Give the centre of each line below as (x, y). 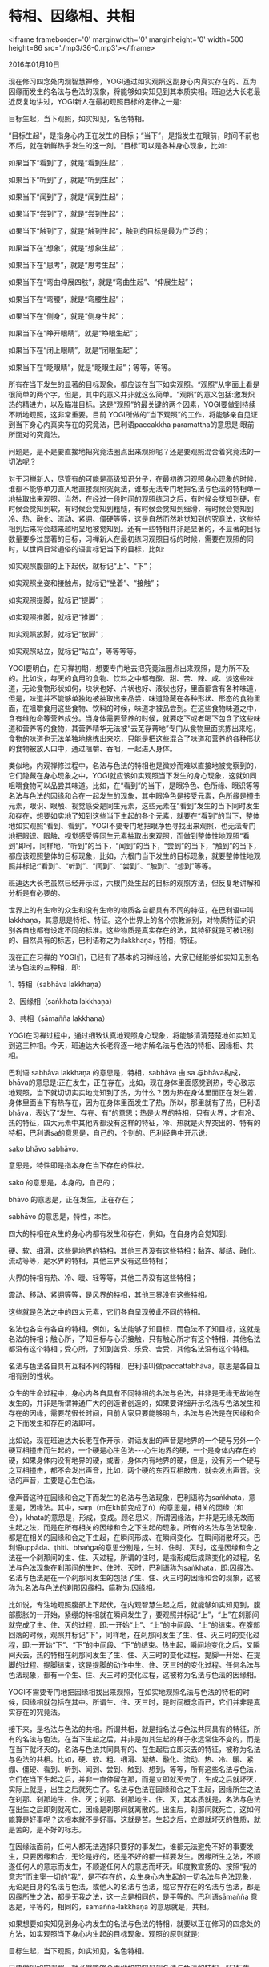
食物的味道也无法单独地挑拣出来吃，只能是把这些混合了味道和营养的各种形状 (134, 738)
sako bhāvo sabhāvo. (43, 1148)
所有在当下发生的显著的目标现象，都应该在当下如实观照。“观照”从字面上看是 (134, 384)
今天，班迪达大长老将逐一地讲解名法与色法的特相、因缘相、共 (152, 1045)
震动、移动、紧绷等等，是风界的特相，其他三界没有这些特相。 (110, 1294)
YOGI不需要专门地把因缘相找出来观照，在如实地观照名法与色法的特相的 (125, 1692)
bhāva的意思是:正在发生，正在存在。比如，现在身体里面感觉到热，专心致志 (132, 1082)
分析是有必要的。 (36, 892)
